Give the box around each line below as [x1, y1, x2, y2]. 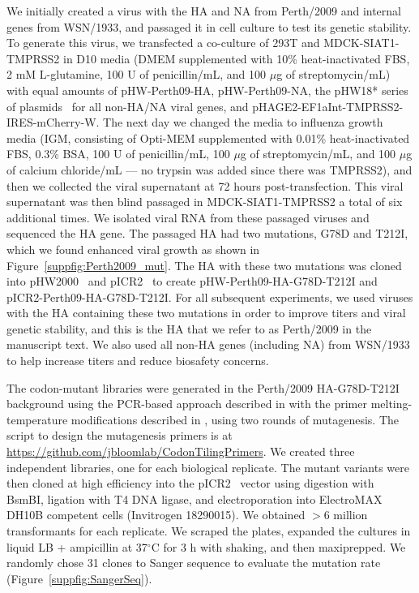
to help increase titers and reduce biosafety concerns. [6, 352, 269, 369]
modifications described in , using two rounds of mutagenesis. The [71, 410, 400, 428]
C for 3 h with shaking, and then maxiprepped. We [151, 538, 406, 555]
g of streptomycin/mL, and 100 [240, 145, 396, 162]
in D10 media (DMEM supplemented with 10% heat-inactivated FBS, [63, 49, 410, 67]
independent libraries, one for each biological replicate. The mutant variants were [6, 458, 409, 475]
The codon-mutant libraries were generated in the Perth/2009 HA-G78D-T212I [6, 379, 400, 396]
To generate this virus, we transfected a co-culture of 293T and [6, 34, 320, 51]
